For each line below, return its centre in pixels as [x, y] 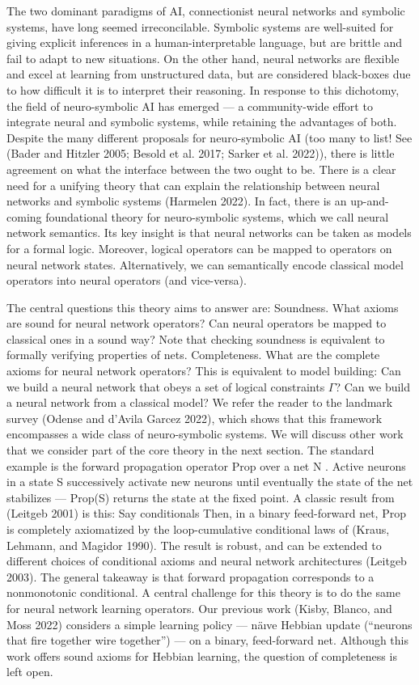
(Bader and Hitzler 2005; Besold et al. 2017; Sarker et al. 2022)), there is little [201, 153]
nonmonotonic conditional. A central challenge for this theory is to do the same [203, 592]
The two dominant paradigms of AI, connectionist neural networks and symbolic [206, 11]
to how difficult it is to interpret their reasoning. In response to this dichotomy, [203, 89]
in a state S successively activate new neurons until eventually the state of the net [210, 482]
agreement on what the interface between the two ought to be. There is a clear [201, 169]
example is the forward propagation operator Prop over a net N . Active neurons [206, 465]
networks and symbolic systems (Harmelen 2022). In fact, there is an [177, 201]
